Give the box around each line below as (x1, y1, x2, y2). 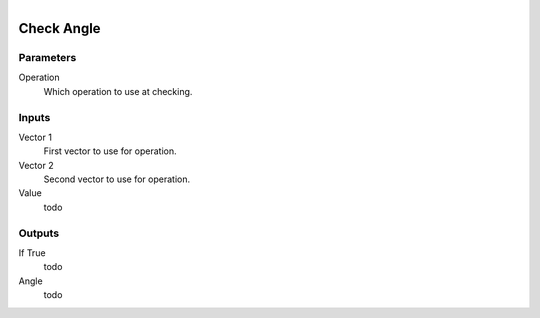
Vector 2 (18, 159, 54, 171)
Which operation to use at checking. (43, 85, 193, 97)
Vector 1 (18, 131, 52, 143)
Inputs (18, 110, 51, 124)
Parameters (18, 50, 77, 64)
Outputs (18, 226, 60, 240)
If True (18, 246, 46, 259)
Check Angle (18, 20, 101, 37)
